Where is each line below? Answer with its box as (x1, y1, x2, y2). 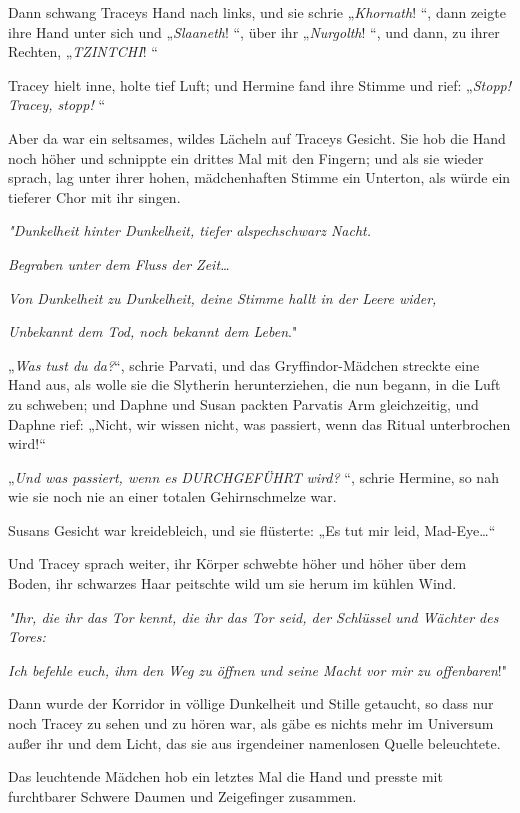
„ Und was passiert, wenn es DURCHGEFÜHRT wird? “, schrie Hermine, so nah (8, 466, 499, 487)
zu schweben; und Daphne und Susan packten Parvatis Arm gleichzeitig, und (8, 393, 479, 414)
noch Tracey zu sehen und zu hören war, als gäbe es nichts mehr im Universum (8, 713, 494, 734)
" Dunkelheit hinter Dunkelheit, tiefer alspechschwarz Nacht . (8, 220, 372, 241)
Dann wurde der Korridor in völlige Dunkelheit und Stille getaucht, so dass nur (8, 693, 494, 714)
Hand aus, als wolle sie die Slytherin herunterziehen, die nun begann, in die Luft (8, 374, 501, 395)
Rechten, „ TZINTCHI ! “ (8, 41, 158, 62)
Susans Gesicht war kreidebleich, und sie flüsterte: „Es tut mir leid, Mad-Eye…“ (8, 519, 496, 540)
